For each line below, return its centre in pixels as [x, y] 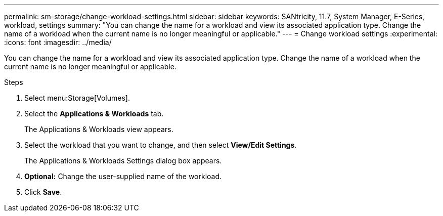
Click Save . [43, 192]
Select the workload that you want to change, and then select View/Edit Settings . [161, 145]
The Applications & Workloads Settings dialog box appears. [123, 161]
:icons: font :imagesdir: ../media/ [58, 42]
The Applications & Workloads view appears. [99, 129]
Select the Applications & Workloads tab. [94, 114]
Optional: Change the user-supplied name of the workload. [123, 176]
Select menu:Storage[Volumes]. [77, 98]
